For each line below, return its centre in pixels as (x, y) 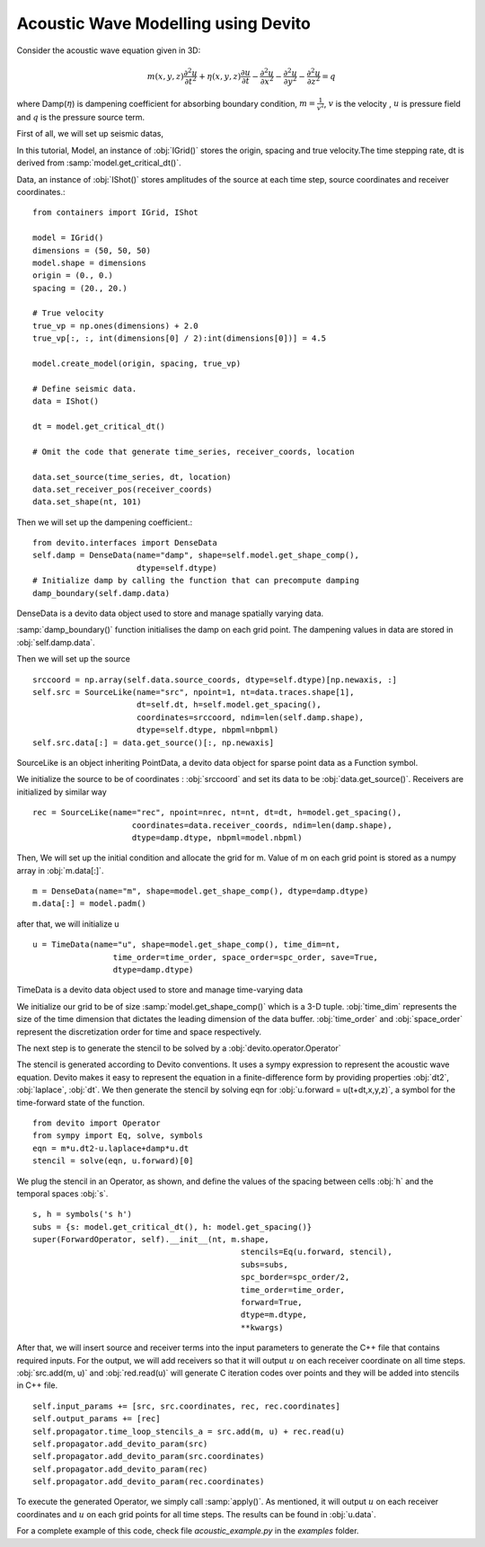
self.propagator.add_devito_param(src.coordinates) (149, 1457)
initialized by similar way (62, 792)
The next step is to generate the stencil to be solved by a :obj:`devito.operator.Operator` (179, 1048)
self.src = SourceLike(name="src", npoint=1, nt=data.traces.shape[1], (194, 692)
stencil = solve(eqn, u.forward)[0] (113, 1161)
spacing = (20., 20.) (80, 288)
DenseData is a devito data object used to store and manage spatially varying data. (170, 613)
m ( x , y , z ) (165, 76)
